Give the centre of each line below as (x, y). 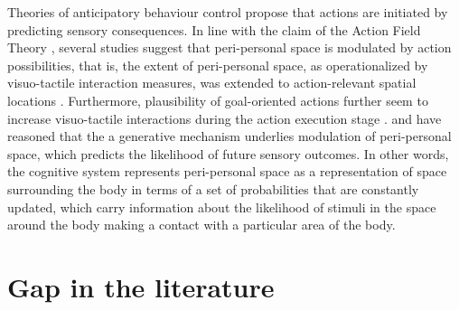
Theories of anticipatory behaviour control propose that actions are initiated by (228, 12)
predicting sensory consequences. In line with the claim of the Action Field (214, 29)
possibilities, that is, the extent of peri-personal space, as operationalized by (218, 65)
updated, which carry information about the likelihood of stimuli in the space (222, 207)
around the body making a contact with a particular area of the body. (201, 225)
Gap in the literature (141, 286)
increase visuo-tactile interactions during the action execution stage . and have (225, 118)
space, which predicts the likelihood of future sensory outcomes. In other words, (228, 153)
